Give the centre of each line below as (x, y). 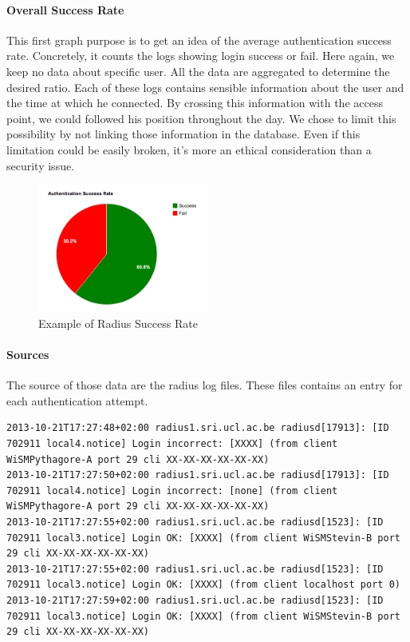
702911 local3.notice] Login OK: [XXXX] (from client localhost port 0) (203, 585)
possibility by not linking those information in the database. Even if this (183, 134)
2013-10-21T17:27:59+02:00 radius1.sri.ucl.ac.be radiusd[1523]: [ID (195, 600)
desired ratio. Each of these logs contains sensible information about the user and (205, 87)
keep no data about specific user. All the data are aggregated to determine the (198, 71)
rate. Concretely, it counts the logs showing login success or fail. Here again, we (201, 56)
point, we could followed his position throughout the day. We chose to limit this (201, 118)
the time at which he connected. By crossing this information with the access (195, 103)
